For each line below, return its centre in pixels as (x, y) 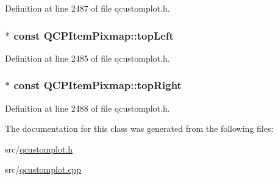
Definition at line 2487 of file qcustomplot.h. (87, 8)
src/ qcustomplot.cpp (43, 169)
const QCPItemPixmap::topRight (98, 85)
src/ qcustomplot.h (39, 149)
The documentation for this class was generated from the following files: (139, 128)
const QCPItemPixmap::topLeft (94, 35)
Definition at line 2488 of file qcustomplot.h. (87, 108)
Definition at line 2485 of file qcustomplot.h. (87, 58)
